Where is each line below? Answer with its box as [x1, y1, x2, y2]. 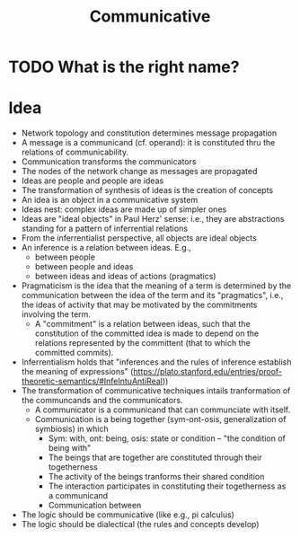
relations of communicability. [21, 146, 129, 158]
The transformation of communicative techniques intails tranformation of [21, 385, 291, 396]
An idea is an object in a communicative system [21, 195, 199, 206]
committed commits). [34, 348, 114, 358]
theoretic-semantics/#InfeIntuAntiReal [21, 375, 163, 387]
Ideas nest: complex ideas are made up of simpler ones [21, 204, 227, 215]
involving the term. [21, 309, 92, 320]
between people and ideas [34, 261, 134, 272]
